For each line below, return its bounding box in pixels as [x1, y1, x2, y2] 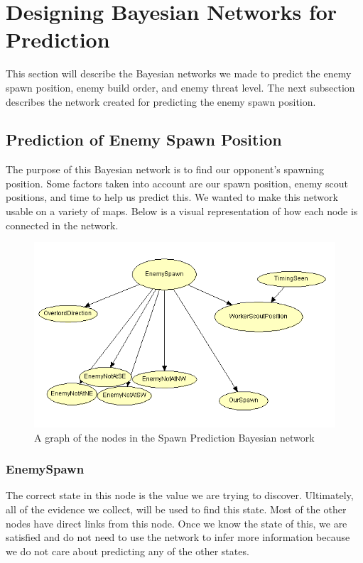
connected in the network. [6, 217, 119, 232]
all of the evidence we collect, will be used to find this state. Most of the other [6, 501, 347, 516]
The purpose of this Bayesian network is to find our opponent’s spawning [6, 162, 325, 177]
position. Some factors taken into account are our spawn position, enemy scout [6, 175, 348, 190]
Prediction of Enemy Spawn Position [6, 129, 282, 151]
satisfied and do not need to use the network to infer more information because [6, 530, 350, 545]
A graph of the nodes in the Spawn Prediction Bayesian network [34, 430, 315, 444]
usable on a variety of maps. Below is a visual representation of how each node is [6, 204, 358, 219]
